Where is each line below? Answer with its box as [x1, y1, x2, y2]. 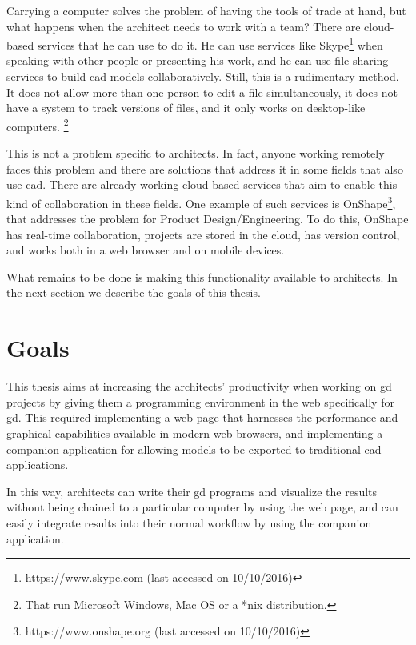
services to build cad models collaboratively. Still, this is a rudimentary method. [6, 68, 399, 85]
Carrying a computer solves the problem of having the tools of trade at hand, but [6, 2, 406, 18]
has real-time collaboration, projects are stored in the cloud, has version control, [6, 226, 400, 242]
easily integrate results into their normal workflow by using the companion [6, 514, 372, 531]
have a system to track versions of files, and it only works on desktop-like [6, 99, 366, 116]
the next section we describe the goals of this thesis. [6, 284, 261, 301]
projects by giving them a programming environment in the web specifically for [6, 393, 394, 410]
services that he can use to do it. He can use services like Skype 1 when [37, 34, 383, 53]
